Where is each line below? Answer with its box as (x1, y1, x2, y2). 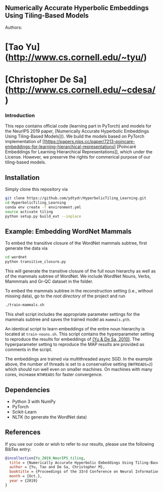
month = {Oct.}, (9, 474, 42, 479)
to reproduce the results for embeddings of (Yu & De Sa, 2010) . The (5, 336, 140, 342)
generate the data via (5, 245, 48, 251)
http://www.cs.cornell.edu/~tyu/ (8, 52, 144, 63)
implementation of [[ (5, 139, 46, 145)
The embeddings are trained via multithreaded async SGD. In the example (5, 356, 153, 362)
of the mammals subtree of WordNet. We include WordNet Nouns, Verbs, (5, 273, 151, 279)
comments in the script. (5, 346, 52, 352)
